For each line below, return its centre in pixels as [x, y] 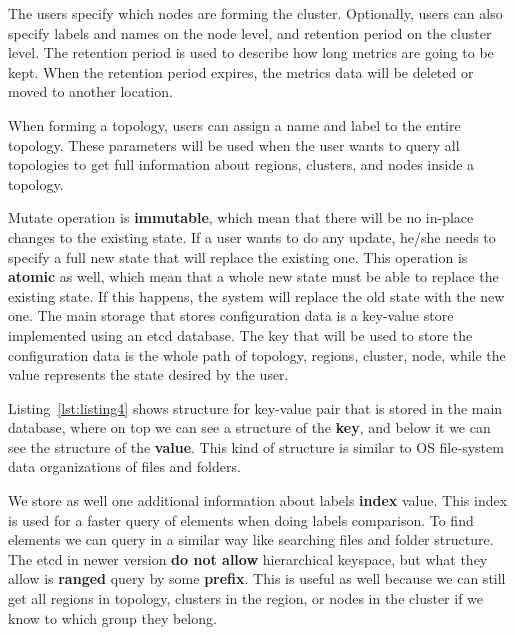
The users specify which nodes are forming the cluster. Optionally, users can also [255, 13]
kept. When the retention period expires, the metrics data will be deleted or [241, 71]
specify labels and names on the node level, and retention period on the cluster [250, 32]
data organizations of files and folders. [124, 466]
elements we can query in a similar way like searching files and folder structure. [251, 539]
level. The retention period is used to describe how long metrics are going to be [251, 52]
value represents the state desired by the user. [148, 374]
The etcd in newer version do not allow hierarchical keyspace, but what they [248, 558]
